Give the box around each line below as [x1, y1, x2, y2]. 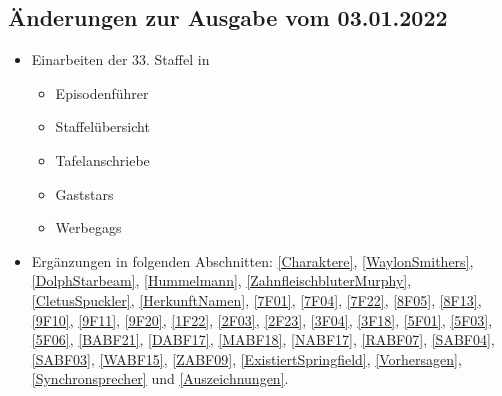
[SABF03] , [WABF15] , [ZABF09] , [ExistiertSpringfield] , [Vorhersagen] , [31, 348, 462, 369]
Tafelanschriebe [55, 149, 150, 170]
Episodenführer [55, 82, 149, 103]
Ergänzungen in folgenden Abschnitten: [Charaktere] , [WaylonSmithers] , [31, 250, 474, 271]
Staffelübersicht [55, 116, 150, 137]
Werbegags [55, 217, 122, 238]
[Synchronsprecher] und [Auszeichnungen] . [31, 368, 289, 389]
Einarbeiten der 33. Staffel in [31, 49, 210, 70]
